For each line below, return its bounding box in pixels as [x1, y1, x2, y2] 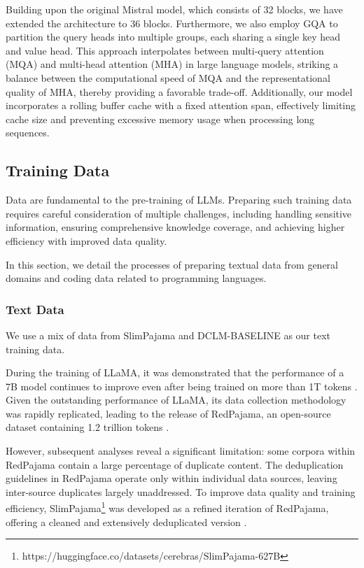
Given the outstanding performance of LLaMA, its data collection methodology [6, 392, 346, 407]
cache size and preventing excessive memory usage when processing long [6, 111, 315, 126]
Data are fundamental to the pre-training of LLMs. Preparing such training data [6, 192, 352, 207]
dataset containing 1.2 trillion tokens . [6, 420, 169, 434]
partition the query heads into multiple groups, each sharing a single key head [6, 29, 341, 44]
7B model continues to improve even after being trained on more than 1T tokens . [6, 378, 358, 393]
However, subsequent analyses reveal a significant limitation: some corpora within [6, 443, 356, 458]
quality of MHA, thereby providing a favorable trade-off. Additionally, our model [6, 84, 353, 99]
